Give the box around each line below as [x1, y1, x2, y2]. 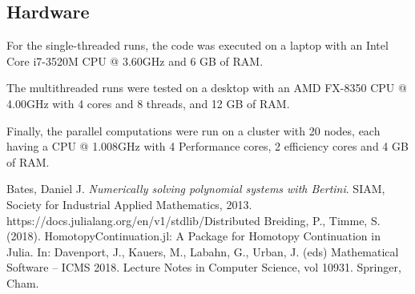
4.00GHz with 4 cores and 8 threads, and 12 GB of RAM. [6, 95, 290, 111]
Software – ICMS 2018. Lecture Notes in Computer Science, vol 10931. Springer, [6, 259, 401, 276]
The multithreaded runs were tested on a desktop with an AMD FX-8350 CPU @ [6, 79, 407, 96]
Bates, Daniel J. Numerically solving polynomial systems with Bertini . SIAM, [6, 180, 385, 197]
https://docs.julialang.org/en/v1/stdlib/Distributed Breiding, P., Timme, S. [6, 211, 381, 228]
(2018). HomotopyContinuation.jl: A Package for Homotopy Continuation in [6, 228, 381, 244]
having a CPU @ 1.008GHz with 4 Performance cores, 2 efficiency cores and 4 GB [6, 138, 409, 155]
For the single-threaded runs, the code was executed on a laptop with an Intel [6, 37, 389, 54]
